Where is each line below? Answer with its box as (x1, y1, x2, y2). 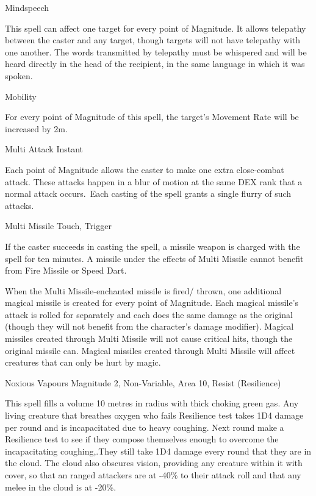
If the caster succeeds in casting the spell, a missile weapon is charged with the (5, 239, 300, 252)
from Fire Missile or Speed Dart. (5, 264, 127, 277)
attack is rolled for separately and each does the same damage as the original (5, 308, 293, 321)
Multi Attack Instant (5, 143, 84, 155)
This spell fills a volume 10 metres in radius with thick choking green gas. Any (5, 397, 299, 409)
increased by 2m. (5, 122, 68, 135)
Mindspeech (5, 1, 49, 13)
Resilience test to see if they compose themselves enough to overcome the (5, 433, 279, 445)
